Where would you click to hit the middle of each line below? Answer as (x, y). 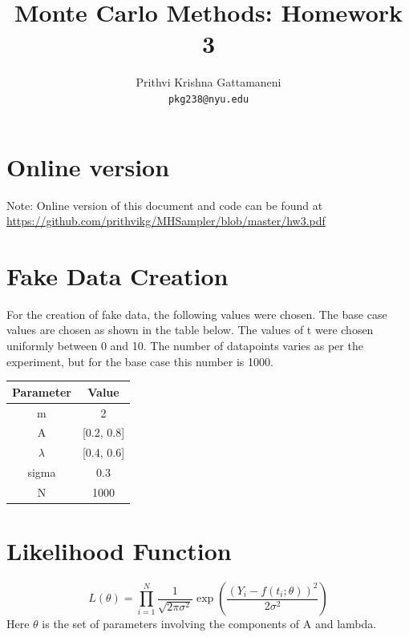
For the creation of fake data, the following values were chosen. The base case (197, 314)
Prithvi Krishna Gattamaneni (209, 82)
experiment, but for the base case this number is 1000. (140, 361)
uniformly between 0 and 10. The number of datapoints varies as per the (185, 345)
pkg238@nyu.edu (209, 99)
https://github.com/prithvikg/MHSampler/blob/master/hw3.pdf (166, 221)
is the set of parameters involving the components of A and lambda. (209, 624)
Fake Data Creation (117, 275)
